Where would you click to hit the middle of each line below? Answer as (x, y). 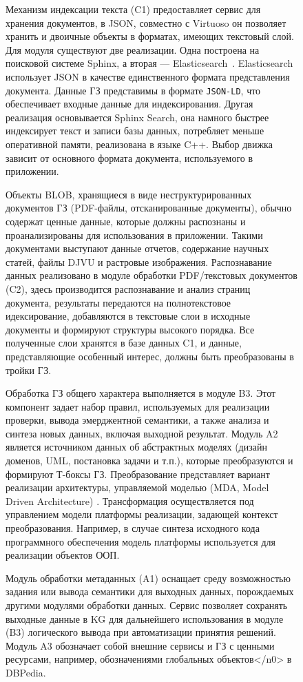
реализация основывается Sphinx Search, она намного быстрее (137, 117)
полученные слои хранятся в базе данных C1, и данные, (124, 343)
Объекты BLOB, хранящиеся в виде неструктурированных (129, 194)
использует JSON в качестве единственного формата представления (148, 76)
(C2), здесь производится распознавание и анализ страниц (128, 288)
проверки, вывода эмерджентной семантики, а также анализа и (137, 420)
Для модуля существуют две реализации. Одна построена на (133, 49)
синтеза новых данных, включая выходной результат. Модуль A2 (142, 433)
